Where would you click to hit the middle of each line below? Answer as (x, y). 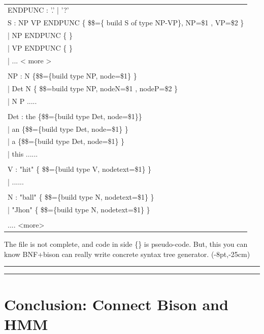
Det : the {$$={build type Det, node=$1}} (75, 116)
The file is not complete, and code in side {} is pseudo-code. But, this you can (126, 244)
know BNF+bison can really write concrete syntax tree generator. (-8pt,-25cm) (127, 254)
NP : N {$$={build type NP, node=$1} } (72, 75)
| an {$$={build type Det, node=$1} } (68, 128)
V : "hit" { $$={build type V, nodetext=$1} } (80, 169)
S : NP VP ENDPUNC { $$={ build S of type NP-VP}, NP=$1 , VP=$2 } (126, 23)
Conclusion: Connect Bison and (116, 304)
